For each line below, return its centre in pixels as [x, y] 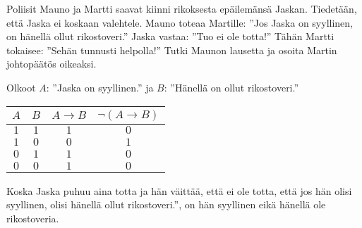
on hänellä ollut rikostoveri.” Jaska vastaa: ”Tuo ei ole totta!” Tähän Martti [170, 36]
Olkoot [21, 87]
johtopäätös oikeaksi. [52, 64]
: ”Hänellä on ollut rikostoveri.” [231, 87]
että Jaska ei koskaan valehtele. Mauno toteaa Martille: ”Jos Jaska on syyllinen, [180, 22]
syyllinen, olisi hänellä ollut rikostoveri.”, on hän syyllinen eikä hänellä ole [166, 204]
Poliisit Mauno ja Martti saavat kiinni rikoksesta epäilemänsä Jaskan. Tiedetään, [182, 8]
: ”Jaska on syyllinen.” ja [100, 87]
